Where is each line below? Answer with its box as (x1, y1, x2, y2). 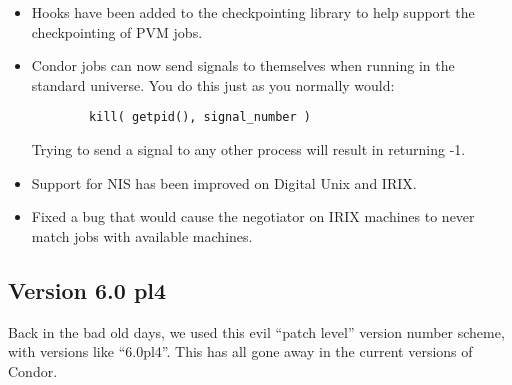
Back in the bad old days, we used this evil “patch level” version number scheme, (8, 321, 505, 342)
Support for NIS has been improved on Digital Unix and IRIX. (31, 172, 417, 193)
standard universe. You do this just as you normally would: (31, 74, 395, 95)
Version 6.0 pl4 (8, 274, 167, 305)
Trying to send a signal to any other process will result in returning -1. (31, 139, 466, 160)
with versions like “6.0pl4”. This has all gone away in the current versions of (8, 341, 473, 362)
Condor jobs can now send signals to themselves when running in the (31, 55, 455, 76)
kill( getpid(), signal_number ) (89, 110, 311, 125)
